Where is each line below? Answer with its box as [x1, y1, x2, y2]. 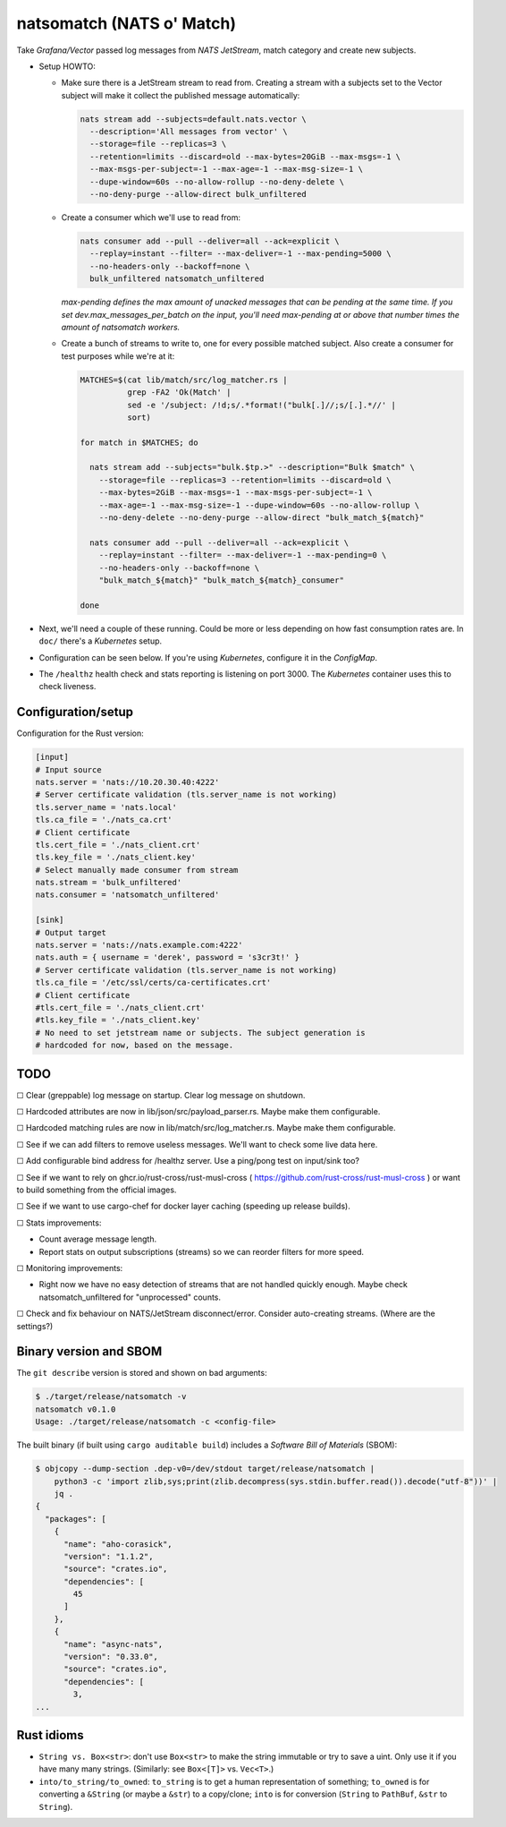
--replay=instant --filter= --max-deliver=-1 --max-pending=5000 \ [89, 249, 392, 259]
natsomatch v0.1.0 [35, 1404, 116, 1414]
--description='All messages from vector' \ [89, 126, 288, 137]
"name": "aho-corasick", [63, 1539, 173, 1549]
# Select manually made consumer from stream [35, 865, 239, 875]
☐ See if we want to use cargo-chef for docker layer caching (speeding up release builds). [16, 1200, 350, 1212]
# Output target [35, 927, 107, 937]
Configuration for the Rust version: [16, 728, 145, 738]
